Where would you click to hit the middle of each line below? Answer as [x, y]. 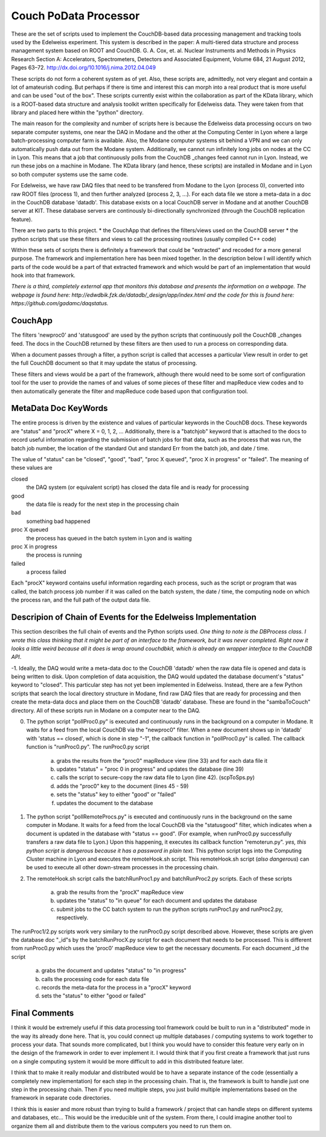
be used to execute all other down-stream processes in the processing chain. [123, 867]
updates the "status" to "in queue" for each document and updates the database [157, 901]
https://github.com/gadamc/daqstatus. [60, 303]
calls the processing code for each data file [95, 979]
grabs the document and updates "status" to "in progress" [114, 971]
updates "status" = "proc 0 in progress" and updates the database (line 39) [150, 769]
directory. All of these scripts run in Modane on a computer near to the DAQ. [106, 710]
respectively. [72, 918]
